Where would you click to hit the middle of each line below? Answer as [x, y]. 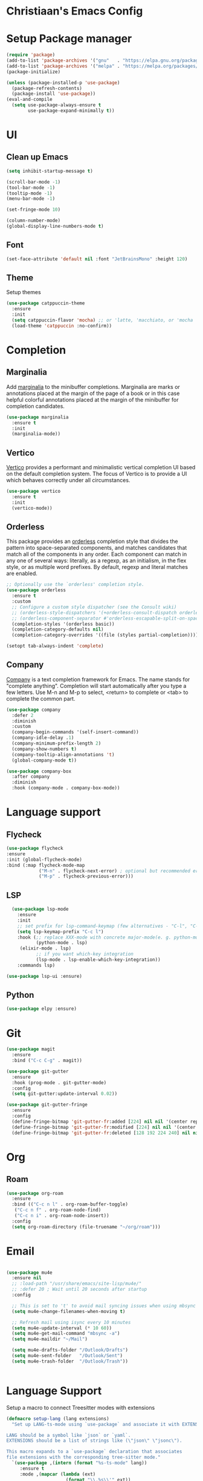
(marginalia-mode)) [36, 434]
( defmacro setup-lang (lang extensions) [58, 1418]
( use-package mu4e [29, 1273]
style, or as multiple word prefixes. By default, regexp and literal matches [97, 567]
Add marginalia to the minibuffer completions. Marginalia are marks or [93, 387]
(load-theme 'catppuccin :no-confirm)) [62, 326]
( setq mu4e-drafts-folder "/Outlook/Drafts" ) [70, 1350]
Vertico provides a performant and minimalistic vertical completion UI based [101, 467]
